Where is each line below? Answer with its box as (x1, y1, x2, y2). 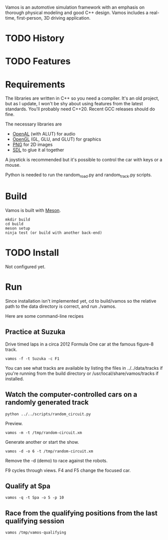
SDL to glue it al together (12, 147, 64, 153)
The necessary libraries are (5, 121, 62, 127)
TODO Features (5, 55, 71, 67)
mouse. (5, 162, 21, 168)
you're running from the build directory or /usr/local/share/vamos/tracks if (5, 370, 159, 376)
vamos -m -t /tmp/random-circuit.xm (5, 430, 82, 435)
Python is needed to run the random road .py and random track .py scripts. (5, 172, 152, 179)
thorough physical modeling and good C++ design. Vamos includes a (5, 10, 148, 16)
